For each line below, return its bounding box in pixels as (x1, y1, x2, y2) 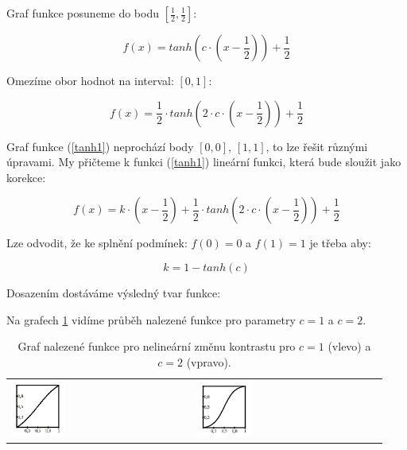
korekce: (6, 169, 46, 185)
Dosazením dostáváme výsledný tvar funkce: (6, 284, 221, 301)
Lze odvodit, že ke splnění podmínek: (6, 235, 188, 251)
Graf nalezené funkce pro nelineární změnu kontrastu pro (17, 338, 296, 355)
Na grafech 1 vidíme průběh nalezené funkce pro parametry (6, 311, 296, 328)
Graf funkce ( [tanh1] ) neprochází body (6, 138, 194, 154)
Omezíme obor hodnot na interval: (6, 72, 174, 88)
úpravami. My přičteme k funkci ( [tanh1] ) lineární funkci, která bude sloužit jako (6, 153, 401, 170)
